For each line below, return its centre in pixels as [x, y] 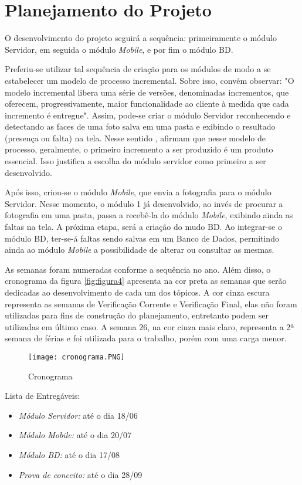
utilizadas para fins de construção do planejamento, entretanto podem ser [137, 315]
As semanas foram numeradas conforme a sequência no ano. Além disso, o [138, 269]
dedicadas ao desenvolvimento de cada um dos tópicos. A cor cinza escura [137, 292]
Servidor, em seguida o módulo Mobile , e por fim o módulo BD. [119, 49]
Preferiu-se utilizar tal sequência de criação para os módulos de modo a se [138, 69]
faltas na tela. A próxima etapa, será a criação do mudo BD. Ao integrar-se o [143, 227]
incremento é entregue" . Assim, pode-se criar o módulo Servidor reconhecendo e [148, 115]
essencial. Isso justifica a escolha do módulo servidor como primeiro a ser [135, 161]
